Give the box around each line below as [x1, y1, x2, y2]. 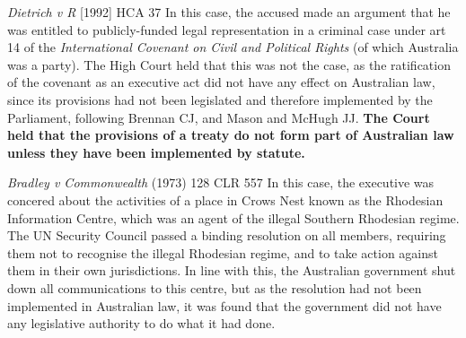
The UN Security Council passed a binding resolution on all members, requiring [7, 226, 446, 245]
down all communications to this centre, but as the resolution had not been [7, 278, 422, 297]
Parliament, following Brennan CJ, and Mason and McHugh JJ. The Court [7, 108, 430, 126]
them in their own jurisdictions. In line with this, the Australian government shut [7, 261, 456, 280]
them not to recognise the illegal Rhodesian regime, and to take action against [7, 243, 438, 262]
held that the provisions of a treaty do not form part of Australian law [7, 126, 454, 144]
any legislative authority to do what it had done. [7, 314, 276, 333]
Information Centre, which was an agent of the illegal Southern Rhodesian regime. [7, 208, 460, 227]
